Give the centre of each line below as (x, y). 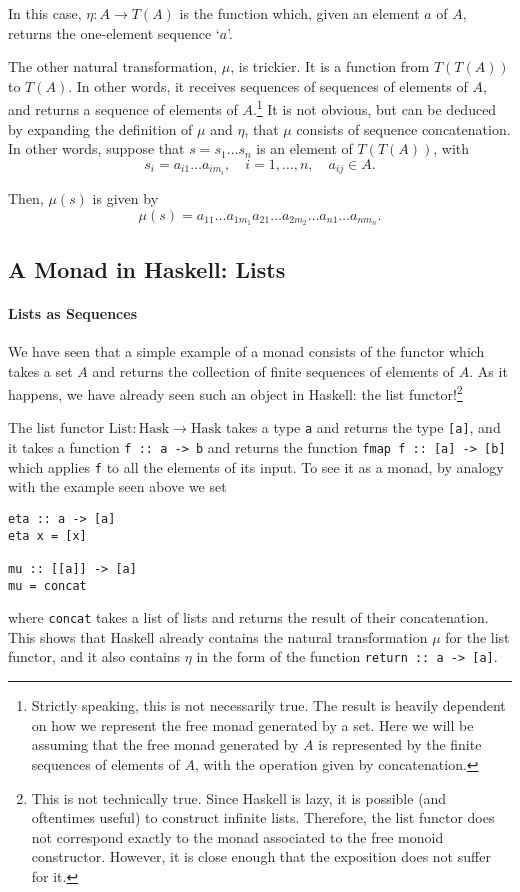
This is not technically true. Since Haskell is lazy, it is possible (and (239, 797)
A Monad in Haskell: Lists (147, 268)
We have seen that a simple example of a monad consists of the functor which (246, 350)
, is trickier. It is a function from (330, 66)
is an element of (304, 148)
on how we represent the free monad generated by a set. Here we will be (252, 724)
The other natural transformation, (113, 66)
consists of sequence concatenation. (403, 128)
